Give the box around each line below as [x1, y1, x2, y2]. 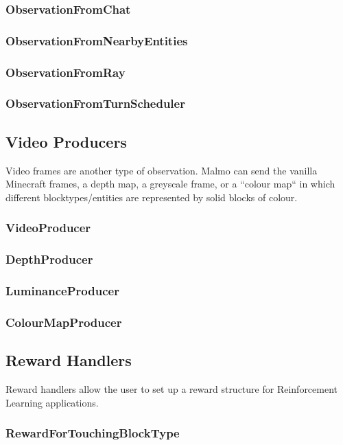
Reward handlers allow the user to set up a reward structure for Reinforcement [5, 381, 338, 396]
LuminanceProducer [5, 282, 119, 299]
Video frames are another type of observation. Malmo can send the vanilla [5, 163, 318, 177]
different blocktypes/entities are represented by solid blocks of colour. [5, 190, 298, 204]
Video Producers [5, 130, 127, 152]
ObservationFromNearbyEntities [5, 32, 188, 49]
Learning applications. [5, 395, 99, 409]
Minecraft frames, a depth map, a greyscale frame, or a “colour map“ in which [5, 176, 335, 191]
